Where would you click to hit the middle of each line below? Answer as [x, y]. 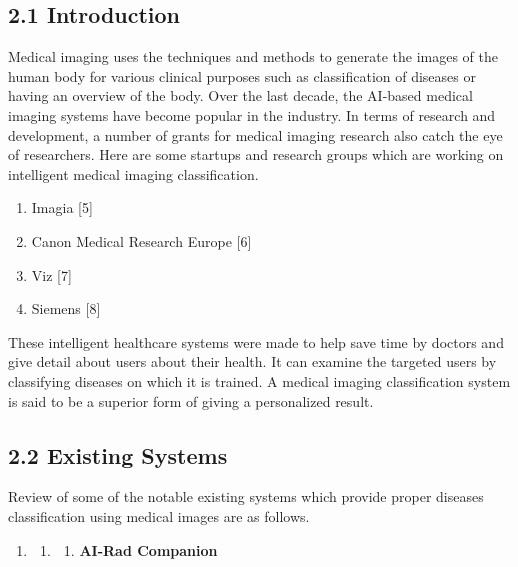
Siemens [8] [66, 308]
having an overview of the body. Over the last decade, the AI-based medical [240, 95]
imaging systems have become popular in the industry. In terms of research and [252, 114]
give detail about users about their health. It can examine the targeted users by [252, 361]
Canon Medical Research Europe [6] [141, 240]
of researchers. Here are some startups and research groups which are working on [256, 154]
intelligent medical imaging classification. [133, 173]
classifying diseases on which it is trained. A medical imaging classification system [259, 380]
